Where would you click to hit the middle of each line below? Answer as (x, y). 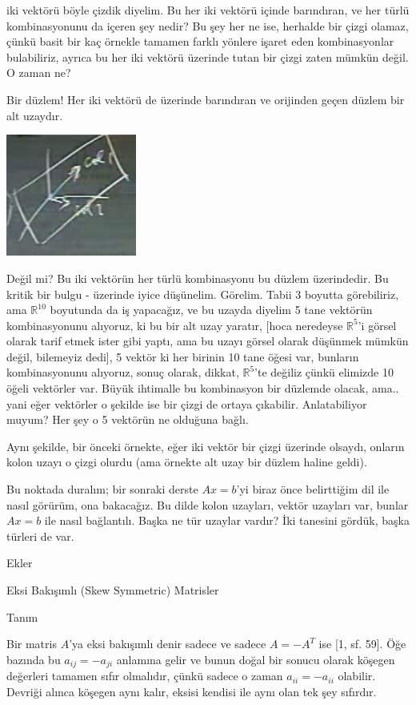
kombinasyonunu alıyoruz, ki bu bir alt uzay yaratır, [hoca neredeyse (175, 325)
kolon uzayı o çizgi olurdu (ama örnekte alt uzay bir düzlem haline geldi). (187, 462)
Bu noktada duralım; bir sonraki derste (102, 489)
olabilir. (357, 676)
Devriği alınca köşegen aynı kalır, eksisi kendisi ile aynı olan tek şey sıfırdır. (192, 691)
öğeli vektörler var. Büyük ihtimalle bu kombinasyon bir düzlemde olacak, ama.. (203, 388)
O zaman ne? (39, 73)
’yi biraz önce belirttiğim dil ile (313, 489)
